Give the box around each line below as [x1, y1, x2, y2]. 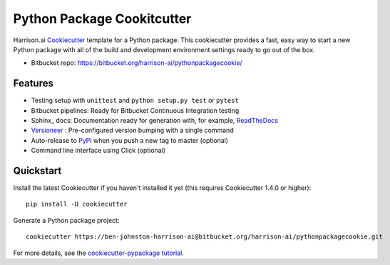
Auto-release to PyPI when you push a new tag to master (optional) [31, 136, 228, 144]
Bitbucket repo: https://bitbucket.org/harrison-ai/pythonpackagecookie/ [31, 59, 242, 67]
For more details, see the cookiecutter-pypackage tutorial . [13, 249, 185, 257]
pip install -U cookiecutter [26, 200, 128, 209]
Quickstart [13, 165, 62, 176]
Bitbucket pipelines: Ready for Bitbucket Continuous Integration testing [31, 106, 240, 114]
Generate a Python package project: [13, 216, 120, 224]
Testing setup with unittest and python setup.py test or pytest [31, 96, 239, 105]
